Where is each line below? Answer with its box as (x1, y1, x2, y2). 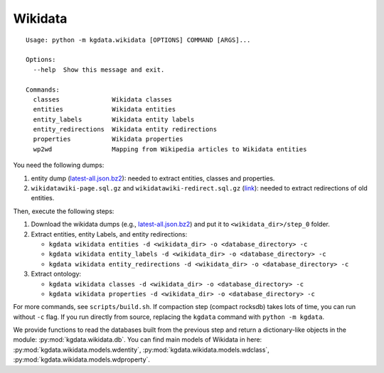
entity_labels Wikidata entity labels (33, 115, 195, 124)
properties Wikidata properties (33, 135, 184, 144)
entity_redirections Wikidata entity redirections (33, 125, 217, 134)
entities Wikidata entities (33, 105, 176, 114)
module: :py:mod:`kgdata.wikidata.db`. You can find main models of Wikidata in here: (13, 335, 262, 344)
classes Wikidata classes (33, 95, 172, 103)
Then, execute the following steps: (13, 207, 114, 215)
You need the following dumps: (13, 161, 105, 170)
